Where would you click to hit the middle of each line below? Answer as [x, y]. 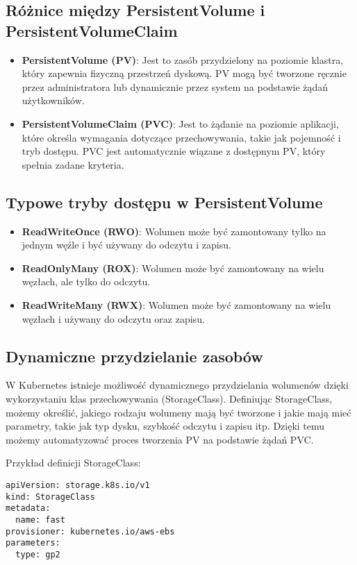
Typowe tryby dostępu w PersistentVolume [164, 202]
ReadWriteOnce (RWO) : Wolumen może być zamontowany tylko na [174, 231]
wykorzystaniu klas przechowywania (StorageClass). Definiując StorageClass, [169, 398]
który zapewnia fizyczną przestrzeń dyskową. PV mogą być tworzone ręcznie [184, 73]
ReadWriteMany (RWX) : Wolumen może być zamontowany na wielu [176, 304]
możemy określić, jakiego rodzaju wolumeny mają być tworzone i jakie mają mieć [178, 412]
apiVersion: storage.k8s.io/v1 [78, 485]
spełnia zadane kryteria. [73, 164]
